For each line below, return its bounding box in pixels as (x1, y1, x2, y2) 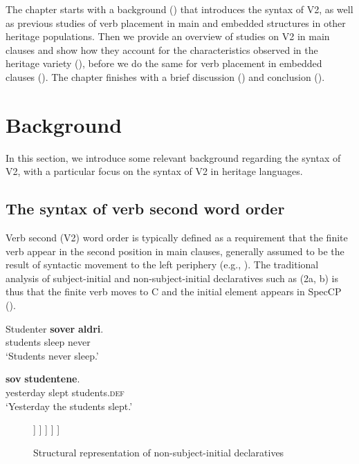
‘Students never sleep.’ (6, 348, 99, 362)
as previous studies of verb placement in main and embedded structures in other (6, 15, 346, 30)
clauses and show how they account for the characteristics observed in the (6, 42, 318, 57)
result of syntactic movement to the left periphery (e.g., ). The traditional (6, 257, 319, 272)
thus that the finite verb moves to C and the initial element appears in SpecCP (6, 284, 342, 299)
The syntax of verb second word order (6, 198, 285, 219)
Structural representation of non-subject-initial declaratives (33, 445, 284, 459)
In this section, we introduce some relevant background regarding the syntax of (6, 150, 341, 165)
